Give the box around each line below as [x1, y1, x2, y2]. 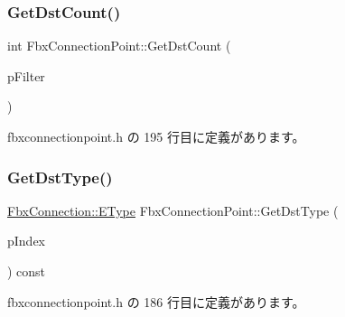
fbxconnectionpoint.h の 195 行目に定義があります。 [7, 127, 305, 145]
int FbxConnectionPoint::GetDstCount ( [7, 36, 231, 55]
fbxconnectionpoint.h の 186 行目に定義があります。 [7, 292, 305, 311]
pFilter [7, 66, 45, 85]
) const [7, 262, 46, 280]
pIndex [7, 231, 46, 250]
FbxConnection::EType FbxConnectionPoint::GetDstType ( [7, 200, 339, 219]
